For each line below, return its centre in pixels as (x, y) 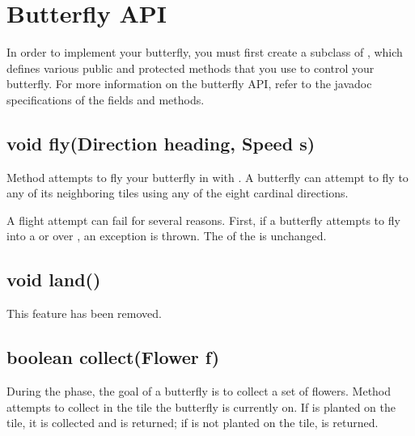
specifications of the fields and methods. (106, 99)
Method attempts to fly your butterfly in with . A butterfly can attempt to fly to (207, 177)
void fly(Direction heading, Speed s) (161, 143)
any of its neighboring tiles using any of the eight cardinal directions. (178, 193)
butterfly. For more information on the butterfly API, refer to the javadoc (189, 84)
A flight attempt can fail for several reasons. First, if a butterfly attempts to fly (203, 220)
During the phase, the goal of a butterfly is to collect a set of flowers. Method (199, 391)
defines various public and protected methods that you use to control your (191, 68)
